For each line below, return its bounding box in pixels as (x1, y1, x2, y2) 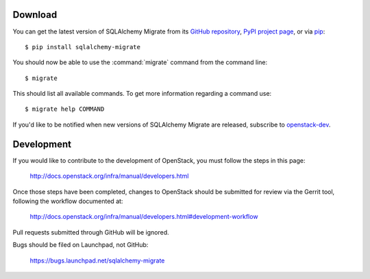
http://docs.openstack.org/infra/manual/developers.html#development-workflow (29, 213, 258, 221)
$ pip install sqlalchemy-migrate (25, 43, 140, 51)
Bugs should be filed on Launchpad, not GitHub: (12, 241, 149, 249)
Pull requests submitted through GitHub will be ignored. (12, 228, 169, 236)
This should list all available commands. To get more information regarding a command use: (12, 90, 272, 98)
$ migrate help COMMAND (25, 105, 105, 113)
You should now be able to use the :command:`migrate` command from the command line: (12, 58, 267, 66)
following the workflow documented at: (12, 197, 123, 205)
